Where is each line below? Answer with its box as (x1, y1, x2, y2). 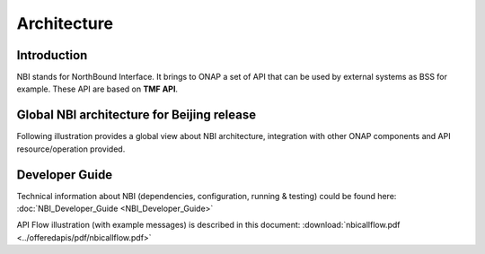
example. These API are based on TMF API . (16, 83, 179, 94)
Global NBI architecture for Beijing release (16, 108, 256, 123)
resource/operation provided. (16, 144, 126, 154)
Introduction (16, 48, 88, 63)
